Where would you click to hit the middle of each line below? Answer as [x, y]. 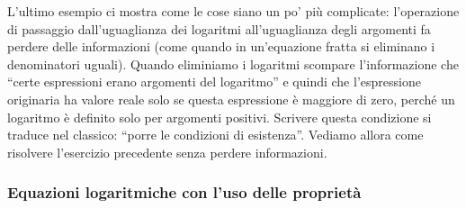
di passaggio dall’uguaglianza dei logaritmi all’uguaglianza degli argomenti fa [219, 28]
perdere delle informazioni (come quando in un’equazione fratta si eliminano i [221, 46]
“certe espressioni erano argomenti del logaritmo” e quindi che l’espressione [214, 81]
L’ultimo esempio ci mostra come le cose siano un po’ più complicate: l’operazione [233, 11]
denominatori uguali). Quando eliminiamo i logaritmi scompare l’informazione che [233, 63]
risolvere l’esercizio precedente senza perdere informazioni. [167, 152]
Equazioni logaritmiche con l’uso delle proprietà [184, 192]
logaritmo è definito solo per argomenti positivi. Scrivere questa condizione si [220, 117]
